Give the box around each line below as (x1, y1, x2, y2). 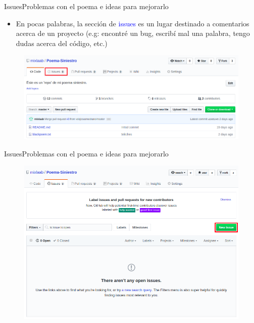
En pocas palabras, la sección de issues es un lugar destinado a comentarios (16, 18, 249, 28)
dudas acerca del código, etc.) (16, 37, 108, 48)
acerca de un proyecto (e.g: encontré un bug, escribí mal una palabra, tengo (16, 28, 250, 38)
